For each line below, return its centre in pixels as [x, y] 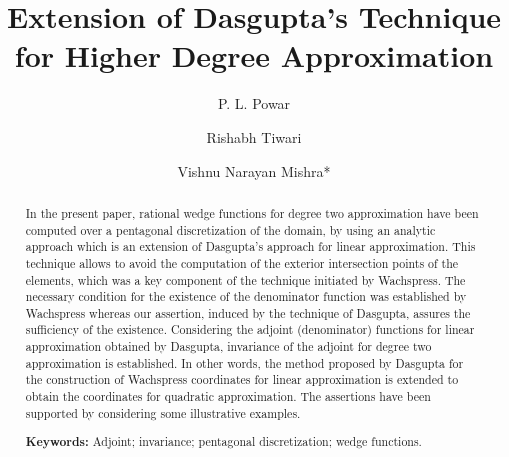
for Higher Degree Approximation [254, 55]
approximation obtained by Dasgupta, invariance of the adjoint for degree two [228, 346]
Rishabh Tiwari [254, 136]
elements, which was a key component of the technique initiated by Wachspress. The [245, 279]
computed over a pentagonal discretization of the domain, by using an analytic [230, 229]
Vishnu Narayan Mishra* [254, 170]
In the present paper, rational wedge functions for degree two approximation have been [252, 212]
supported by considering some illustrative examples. [163, 412]
